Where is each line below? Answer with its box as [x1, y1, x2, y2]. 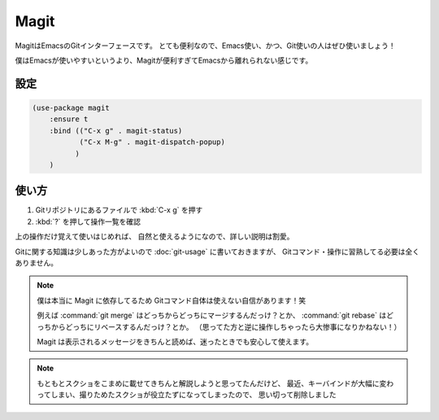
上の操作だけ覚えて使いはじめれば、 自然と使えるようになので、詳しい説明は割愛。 [15, 232, 294, 242]
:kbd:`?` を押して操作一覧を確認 [35, 217, 141, 226]
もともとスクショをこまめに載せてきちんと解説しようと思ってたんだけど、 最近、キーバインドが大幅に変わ [37, 378, 394, 388]
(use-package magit [32, 103, 110, 112]
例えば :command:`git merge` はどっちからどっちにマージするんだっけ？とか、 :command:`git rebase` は [37, 310, 387, 321]
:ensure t [49, 115, 89, 124]
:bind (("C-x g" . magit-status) [49, 126, 183, 135]
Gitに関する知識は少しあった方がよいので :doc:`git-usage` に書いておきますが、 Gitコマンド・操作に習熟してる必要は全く [15, 247, 420, 256]
